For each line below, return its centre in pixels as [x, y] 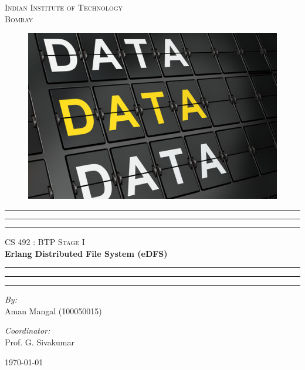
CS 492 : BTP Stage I [45, 242]
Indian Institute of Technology [64, 7]
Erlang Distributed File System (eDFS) [86, 253]
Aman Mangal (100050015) [53, 310]
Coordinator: [28, 330]
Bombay [19, 18]
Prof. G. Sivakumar [40, 342]
